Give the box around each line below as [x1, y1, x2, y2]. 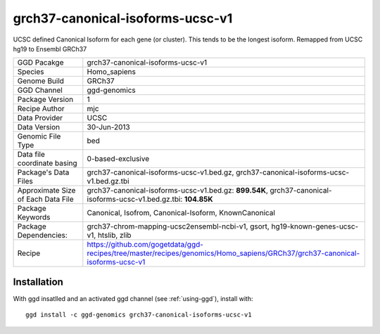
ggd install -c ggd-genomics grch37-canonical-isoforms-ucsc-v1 [25, 311, 253, 319]
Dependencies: [17, 231, 68, 240]
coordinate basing [17, 158, 77, 168]
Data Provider [17, 113, 63, 123]
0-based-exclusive [87, 154, 150, 164]
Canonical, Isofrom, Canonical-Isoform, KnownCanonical [87, 208, 276, 218]
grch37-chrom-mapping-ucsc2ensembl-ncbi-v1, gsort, [87, 221, 270, 231]
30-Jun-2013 [87, 122, 130, 132]
